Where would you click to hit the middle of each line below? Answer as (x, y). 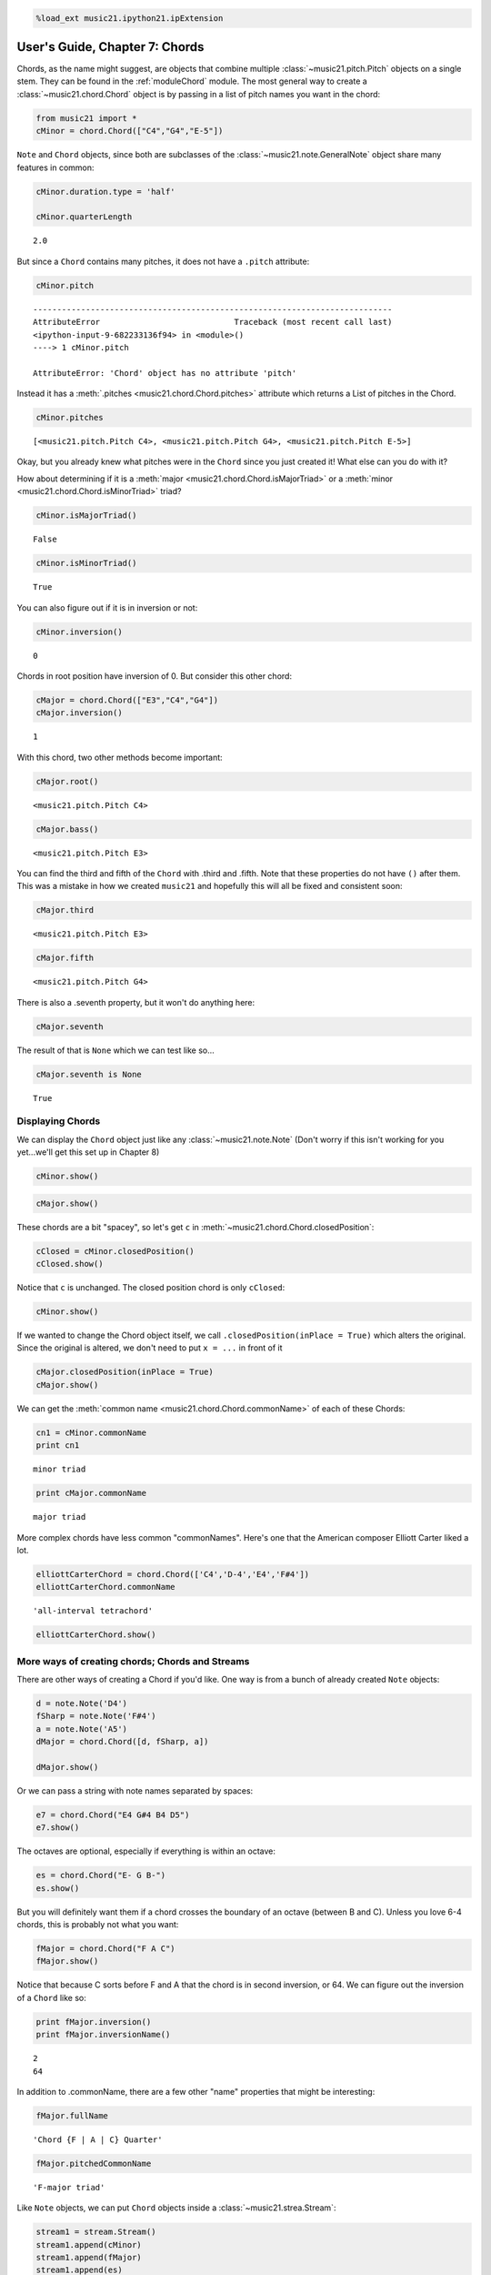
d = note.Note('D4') (81, 1703)
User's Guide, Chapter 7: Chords (110, 47)
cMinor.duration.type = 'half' (106, 192)
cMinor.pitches (70, 418)
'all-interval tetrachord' (93, 1611)
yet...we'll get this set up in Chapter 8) (88, 1152)
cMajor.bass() (67, 829)
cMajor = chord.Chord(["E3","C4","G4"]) (127, 700)
